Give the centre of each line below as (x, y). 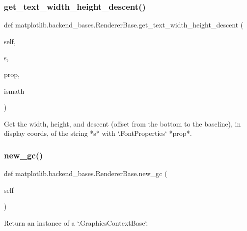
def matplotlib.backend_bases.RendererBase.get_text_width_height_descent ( (124, 25)
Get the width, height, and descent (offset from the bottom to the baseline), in (123, 123)
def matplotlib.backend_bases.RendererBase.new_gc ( (86, 173)
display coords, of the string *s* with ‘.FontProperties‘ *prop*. (98, 133)
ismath (14, 90)
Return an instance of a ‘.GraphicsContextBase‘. (76, 222)
